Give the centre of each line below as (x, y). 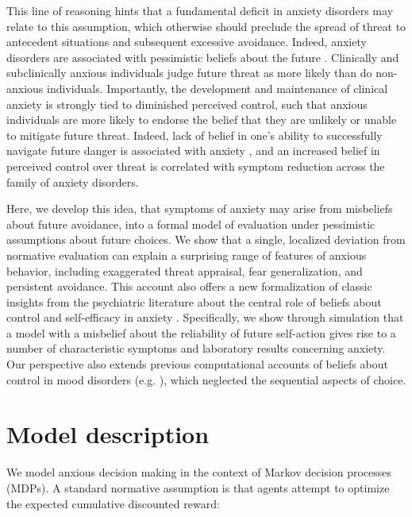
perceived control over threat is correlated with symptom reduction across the (196, 166)
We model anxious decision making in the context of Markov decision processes (199, 472)
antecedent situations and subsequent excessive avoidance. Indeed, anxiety (187, 42)
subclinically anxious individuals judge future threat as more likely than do (189, 73)
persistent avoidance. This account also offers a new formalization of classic (189, 286)
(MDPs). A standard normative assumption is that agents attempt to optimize (198, 487)
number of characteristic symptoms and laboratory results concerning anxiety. (196, 348)
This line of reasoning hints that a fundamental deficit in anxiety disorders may (200, 10)
